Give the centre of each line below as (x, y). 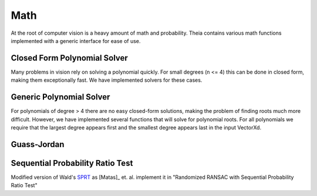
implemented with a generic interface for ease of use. (76, 41)
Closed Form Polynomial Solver (70, 58)
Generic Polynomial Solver (60, 97)
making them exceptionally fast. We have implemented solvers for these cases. (107, 80)
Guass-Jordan (38, 144)
